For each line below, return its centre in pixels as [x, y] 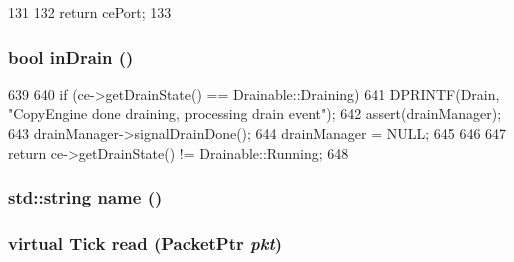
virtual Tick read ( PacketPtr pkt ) [145, 242]
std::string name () [85, 197]
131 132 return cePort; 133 [90, 12]
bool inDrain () [71, 56]
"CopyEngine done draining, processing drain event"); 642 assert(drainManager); [255, 113]
